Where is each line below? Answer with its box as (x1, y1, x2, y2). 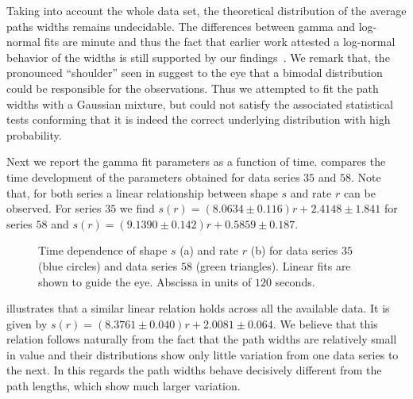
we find (119, 200, 155, 217)
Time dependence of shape (38, 242, 168, 259)
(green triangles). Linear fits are (195, 257, 351, 274)
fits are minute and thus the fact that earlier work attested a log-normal (44, 33, 396, 50)
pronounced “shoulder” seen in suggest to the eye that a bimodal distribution (6, 64, 383, 81)
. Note (351, 168, 381, 185)
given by (6, 315, 48, 332)
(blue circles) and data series (38, 257, 178, 274)
